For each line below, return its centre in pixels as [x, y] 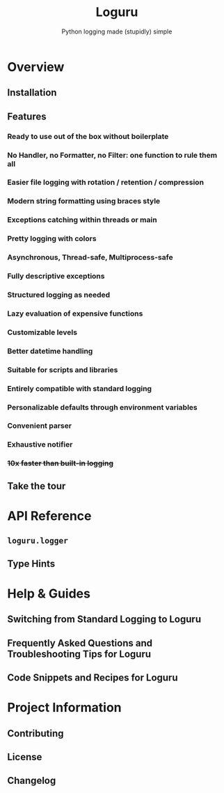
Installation [32, 92]
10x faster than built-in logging [60, 464]
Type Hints [31, 564]
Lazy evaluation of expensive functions [75, 313]
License [25, 757]
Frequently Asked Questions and [80, 643]
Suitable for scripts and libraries [63, 369]
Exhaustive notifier [40, 445]
